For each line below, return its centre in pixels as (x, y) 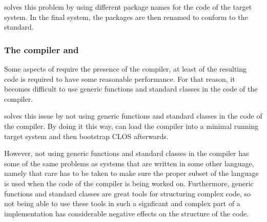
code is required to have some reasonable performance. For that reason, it (120, 79)
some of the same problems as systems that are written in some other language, (129, 163)
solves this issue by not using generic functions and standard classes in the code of (133, 116)
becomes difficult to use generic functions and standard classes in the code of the (131, 89)
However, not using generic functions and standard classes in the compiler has (127, 153)
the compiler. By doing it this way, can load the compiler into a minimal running (131, 126)
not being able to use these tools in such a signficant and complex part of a (122, 203)
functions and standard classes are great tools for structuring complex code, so (128, 193)
